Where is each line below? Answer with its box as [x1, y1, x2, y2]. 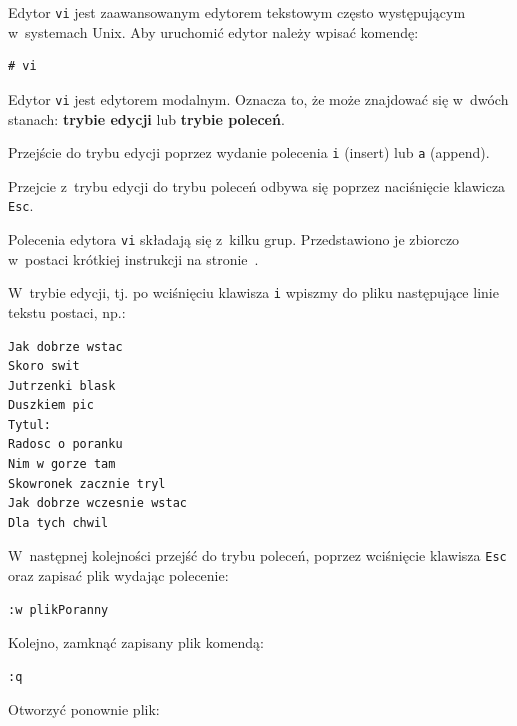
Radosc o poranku [8, 437, 123, 452]
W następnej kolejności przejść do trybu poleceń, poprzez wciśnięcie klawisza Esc [8, 545, 507, 566]
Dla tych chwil [8, 515, 109, 530]
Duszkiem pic [8, 398, 94, 413]
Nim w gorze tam [8, 457, 116, 472]
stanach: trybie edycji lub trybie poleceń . [8, 108, 285, 129]
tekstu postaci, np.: [8, 301, 126, 322]
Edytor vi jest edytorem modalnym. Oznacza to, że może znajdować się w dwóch [8, 88, 509, 109]
